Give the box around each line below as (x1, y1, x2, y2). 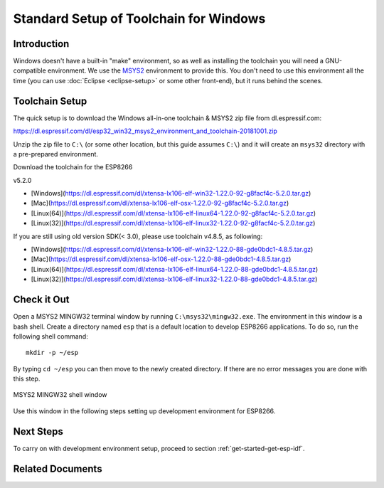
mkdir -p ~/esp (26, 349, 79, 357)
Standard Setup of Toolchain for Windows (13, 11, 266, 26)
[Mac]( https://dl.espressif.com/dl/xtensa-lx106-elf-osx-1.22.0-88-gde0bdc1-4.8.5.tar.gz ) (31, 255, 292, 263)
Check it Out (13, 294, 70, 306)
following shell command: (13, 331, 88, 341)
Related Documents (13, 462, 102, 474)
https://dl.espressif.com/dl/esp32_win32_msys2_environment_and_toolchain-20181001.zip (13, 127, 277, 135)
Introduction (13, 38, 70, 50)
